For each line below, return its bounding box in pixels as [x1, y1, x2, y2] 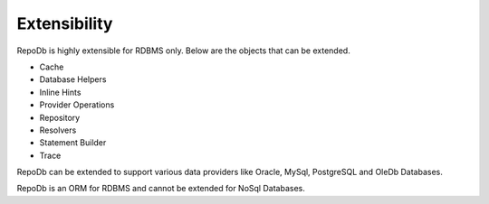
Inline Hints [39, 87, 81, 97]
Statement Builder [39, 137, 107, 148]
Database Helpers [39, 74, 107, 85]
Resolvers [39, 125, 77, 135]
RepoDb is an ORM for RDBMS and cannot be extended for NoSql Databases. [16, 183, 305, 194]
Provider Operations [39, 99, 115, 110]
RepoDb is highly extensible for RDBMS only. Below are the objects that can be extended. [16, 45, 350, 56]
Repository [39, 112, 81, 123]
